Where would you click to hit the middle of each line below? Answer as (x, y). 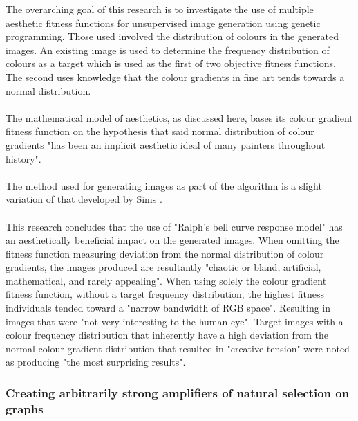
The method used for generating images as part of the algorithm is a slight (164, 185)
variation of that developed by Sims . (84, 199)
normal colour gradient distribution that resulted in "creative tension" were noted (178, 348)
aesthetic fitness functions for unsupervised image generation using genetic (163, 23)
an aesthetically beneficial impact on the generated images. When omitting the (172, 240)
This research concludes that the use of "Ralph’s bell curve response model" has (174, 226)
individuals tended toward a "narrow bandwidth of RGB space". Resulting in (168, 308)
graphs (25, 408)
